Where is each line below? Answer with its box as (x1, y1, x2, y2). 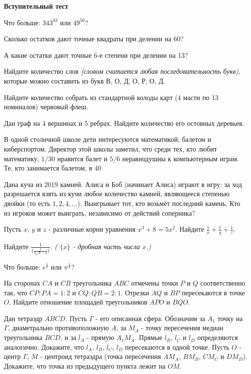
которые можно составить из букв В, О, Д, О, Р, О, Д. (4, 75, 166, 85)
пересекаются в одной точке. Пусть (125, 341, 230, 352)
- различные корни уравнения (48, 224, 136, 234)
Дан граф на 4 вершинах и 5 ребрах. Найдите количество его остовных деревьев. (4, 118, 245, 128)
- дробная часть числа (73, 241, 140, 251)
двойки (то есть (4, 198, 50, 208)
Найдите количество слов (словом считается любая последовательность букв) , (4, 66, 241, 76)
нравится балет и (57, 153, 108, 163)
